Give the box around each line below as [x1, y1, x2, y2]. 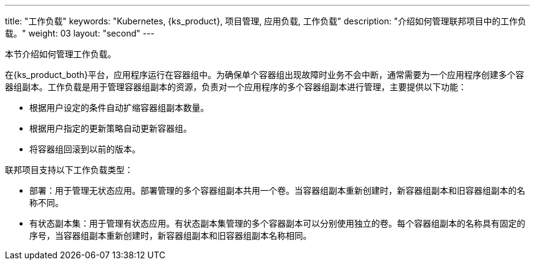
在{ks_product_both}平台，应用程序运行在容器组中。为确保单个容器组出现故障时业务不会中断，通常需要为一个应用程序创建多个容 [5, 69, 524, 80]
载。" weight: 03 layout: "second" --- [5, 28, 155, 38]
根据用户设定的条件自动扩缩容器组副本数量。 [29, 102, 209, 113]
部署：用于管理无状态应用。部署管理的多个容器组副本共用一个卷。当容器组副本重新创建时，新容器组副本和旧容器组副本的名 [29, 185, 525, 196]
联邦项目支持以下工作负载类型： [5, 164, 133, 175]
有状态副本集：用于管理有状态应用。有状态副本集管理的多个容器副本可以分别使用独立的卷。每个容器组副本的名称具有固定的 [29, 218, 525, 228]
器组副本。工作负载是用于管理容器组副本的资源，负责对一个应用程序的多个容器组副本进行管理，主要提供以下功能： [5, 82, 467, 92]
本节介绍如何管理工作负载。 [5, 49, 116, 59]
